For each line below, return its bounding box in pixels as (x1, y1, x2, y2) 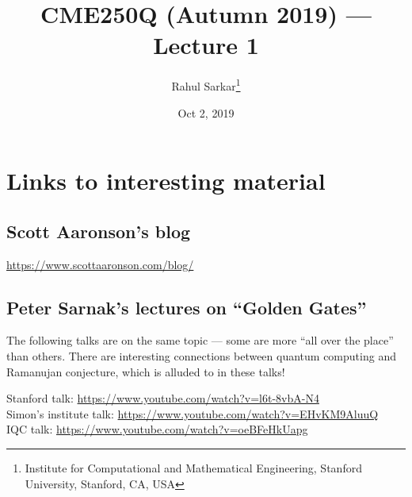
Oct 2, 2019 (177, 104, 235, 121)
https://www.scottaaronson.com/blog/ (6, 256, 194, 272)
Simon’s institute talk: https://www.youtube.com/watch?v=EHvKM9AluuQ (6, 405, 379, 422)
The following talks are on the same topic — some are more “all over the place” (6, 332, 394, 349)
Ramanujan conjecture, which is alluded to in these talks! (6, 363, 285, 379)
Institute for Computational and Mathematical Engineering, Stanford (25, 459, 362, 476)
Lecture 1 (153, 29, 259, 61)
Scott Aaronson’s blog (6, 218, 191, 243)
